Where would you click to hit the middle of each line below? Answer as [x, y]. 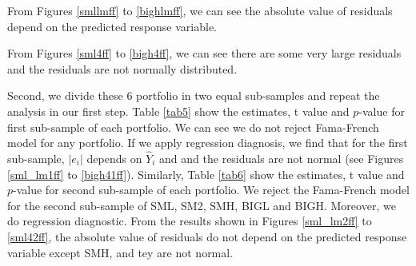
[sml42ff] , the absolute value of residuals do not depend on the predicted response [207, 236]
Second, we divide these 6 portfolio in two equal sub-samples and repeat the [194, 95]
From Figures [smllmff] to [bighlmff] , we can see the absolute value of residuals [200, 10]
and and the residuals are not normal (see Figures [282, 158]
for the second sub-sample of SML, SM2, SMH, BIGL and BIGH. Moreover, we [202, 205]
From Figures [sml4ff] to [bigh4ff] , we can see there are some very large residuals [204, 53]
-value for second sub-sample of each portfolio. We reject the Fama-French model [211, 190]
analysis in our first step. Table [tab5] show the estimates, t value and [178, 111]
